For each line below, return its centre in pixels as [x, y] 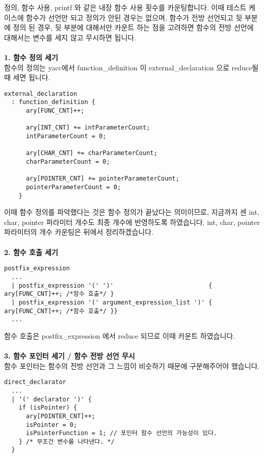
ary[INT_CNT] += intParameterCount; [88, 128]
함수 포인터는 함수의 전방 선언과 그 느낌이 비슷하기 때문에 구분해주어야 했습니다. [132, 365]
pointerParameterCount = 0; [73, 187]
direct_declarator [35, 382]
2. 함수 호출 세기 [31, 252]
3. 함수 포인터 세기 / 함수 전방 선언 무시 [70, 356]
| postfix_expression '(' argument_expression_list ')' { [112, 302]
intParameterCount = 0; [66, 136]
